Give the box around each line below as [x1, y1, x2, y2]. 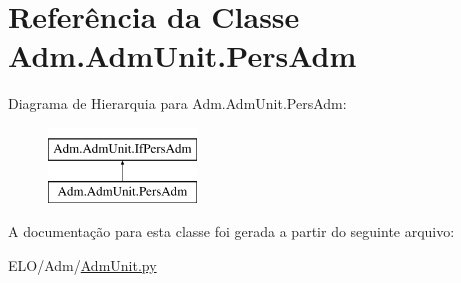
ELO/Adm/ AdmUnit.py [8, 254, 157, 275]
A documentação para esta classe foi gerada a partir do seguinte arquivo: [8, 221, 455, 242]
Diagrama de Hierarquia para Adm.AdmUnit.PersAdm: [8, 93, 347, 114]
